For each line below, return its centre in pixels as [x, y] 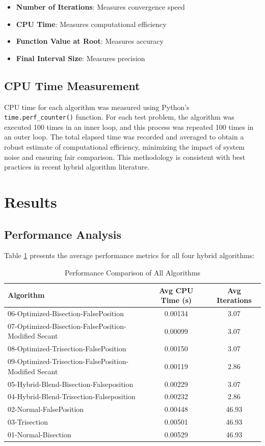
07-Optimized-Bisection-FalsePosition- [67, 326]
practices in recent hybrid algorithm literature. [77, 167]
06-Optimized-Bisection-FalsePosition [66, 313]
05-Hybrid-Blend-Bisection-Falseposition [71, 384]
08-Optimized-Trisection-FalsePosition [67, 349]
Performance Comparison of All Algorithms [132, 272]
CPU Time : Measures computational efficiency [91, 24]
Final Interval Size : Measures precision [81, 58]
